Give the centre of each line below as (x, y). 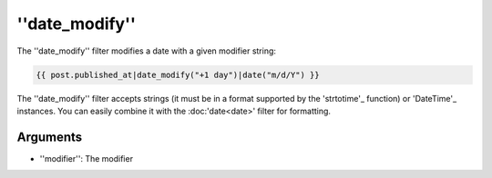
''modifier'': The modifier (87, 158)
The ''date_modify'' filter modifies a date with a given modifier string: (147, 51)
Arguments (50, 137)
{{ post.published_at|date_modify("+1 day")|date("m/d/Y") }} (178, 74)
